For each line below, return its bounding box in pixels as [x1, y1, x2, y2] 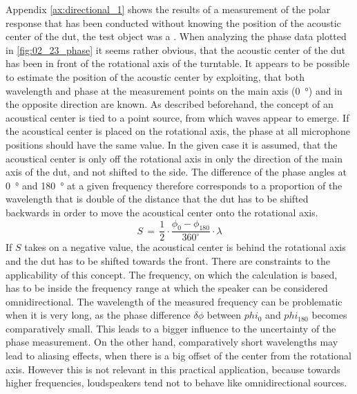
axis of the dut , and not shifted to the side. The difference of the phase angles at [6, 165, 347, 179]
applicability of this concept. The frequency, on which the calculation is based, [6, 267, 338, 281]
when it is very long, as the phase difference [6, 308, 191, 322]
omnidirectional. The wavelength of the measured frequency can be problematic [6, 294, 342, 308]
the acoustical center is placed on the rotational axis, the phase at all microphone [6, 124, 350, 138]
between [206, 308, 242, 322]
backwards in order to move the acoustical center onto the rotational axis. [6, 205, 318, 219]
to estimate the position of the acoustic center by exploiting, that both [6, 69, 305, 84]
